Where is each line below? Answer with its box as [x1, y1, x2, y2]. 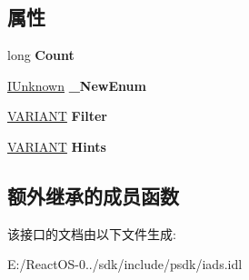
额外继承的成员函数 [7, 181, 179, 209]
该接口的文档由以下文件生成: [7, 224, 176, 243]
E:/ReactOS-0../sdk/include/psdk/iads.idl [7, 255, 243, 274]
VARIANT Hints [7, 136, 106, 155]
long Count [7, 45, 75, 65]
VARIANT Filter [7, 106, 107, 125]
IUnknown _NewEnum [7, 75, 146, 95]
